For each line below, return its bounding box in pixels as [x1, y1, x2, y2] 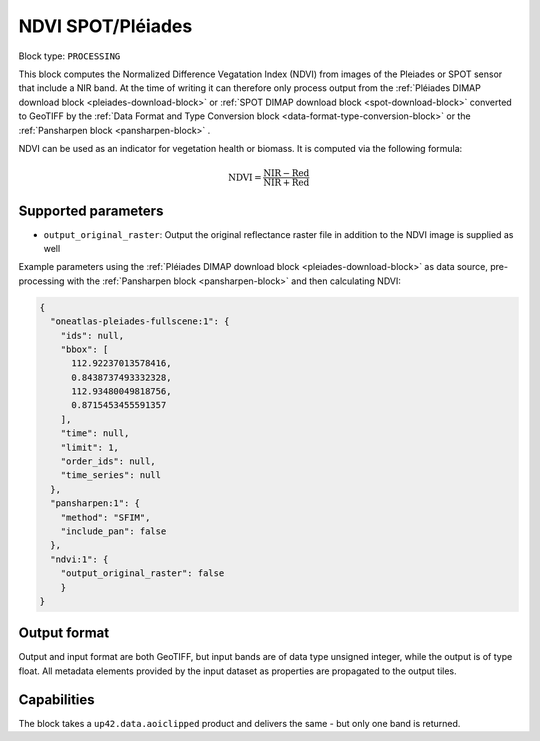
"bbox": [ [60, 343, 109, 355]
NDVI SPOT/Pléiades [18, 15, 193, 37]
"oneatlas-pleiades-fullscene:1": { [50, 316, 230, 327]
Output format [18, 625, 110, 642]
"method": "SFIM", [60, 511, 151, 523]
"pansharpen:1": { [50, 498, 140, 509]
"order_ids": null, [60, 456, 157, 467]
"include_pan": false [60, 526, 167, 537]
